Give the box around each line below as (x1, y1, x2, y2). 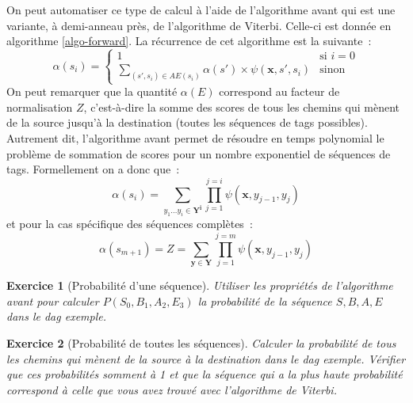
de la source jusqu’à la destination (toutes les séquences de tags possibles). (6, 114, 368, 131)
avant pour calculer (6, 292, 99, 309)
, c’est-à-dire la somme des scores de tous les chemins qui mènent (83, 98, 400, 115)
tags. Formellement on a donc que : (6, 161, 180, 177)
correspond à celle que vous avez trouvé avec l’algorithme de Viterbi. (6, 381, 337, 397)
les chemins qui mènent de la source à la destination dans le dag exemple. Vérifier (6, 350, 406, 367)
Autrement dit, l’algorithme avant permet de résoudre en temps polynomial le (6, 130, 384, 146)
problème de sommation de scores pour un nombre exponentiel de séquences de (6, 145, 391, 162)
